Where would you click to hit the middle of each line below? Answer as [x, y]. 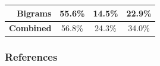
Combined [30, 28]
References [31, 57]
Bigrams [34, 13]
